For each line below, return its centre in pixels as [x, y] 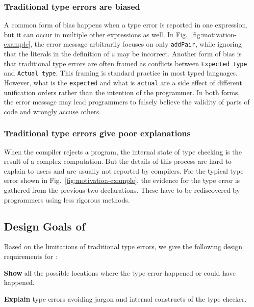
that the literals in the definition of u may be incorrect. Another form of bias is [123, 54]
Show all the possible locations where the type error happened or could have [120, 272]
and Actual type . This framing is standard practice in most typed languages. [121, 73]
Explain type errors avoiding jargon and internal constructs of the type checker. [125, 298]
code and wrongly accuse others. [52, 111]
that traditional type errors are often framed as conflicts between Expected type [126, 63]
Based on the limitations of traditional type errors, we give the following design [123, 246]
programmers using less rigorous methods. [67, 199]
